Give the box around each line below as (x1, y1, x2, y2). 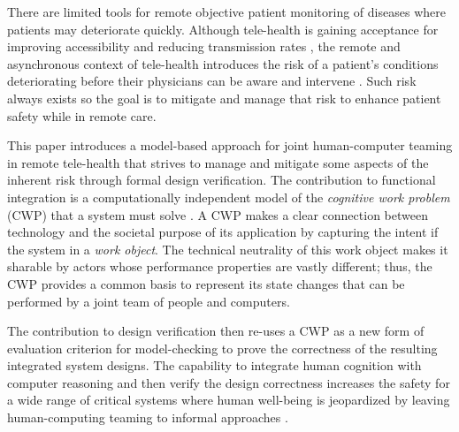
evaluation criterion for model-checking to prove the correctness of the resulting (7, 338, 438, 357)
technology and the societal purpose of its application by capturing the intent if (7, 223, 439, 241)
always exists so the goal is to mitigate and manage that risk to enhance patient (7, 88, 441, 107)
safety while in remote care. (7, 106, 157, 125)
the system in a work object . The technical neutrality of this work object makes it (7, 239, 448, 258)
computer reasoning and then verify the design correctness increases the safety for (7, 373, 450, 391)
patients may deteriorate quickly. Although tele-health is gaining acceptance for (7, 19, 439, 38)
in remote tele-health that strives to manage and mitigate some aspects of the (7, 153, 429, 171)
